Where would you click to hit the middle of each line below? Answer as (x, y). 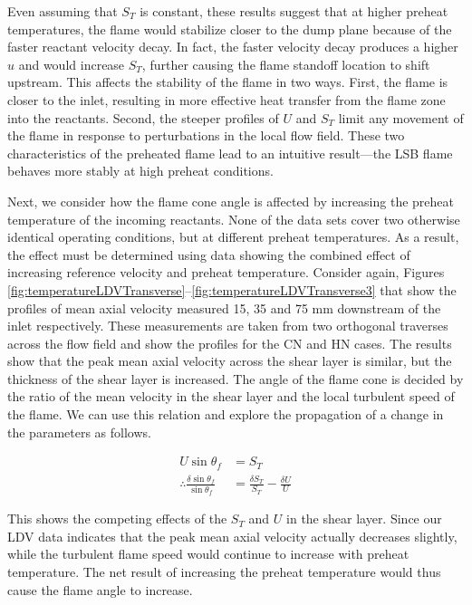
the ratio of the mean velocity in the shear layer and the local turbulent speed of (231, 396)
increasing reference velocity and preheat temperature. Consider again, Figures (226, 272)
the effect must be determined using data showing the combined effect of (209, 254)
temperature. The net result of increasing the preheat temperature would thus (224, 571)
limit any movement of (401, 117)
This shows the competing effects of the (117, 519)
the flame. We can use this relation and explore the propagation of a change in (226, 414)
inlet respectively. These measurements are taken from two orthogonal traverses (228, 326)
